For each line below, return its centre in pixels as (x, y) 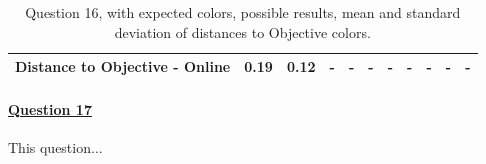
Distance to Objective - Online (123, 66)
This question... (55, 147)
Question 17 (50, 108)
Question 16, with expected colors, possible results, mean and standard (243, 12)
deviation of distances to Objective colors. (242, 31)
